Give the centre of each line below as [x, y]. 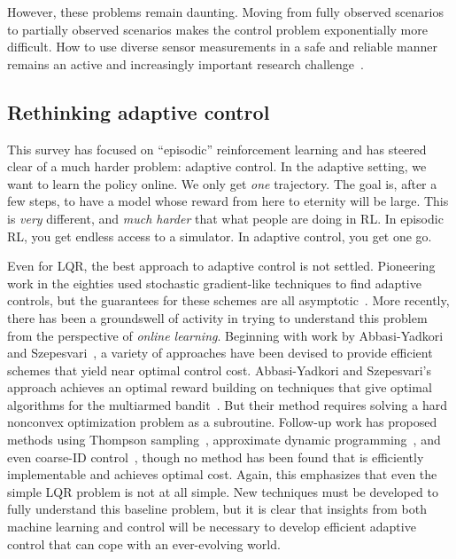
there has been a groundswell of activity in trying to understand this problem [217, 317]
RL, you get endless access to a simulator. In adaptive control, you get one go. [220, 236]
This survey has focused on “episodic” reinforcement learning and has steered [217, 149]
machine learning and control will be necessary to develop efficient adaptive [212, 527]
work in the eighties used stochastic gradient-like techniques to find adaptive [214, 283]
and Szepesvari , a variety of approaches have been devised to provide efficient [220, 353]
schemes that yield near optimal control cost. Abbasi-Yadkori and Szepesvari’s [219, 370]
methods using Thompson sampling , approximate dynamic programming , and [224, 440]
